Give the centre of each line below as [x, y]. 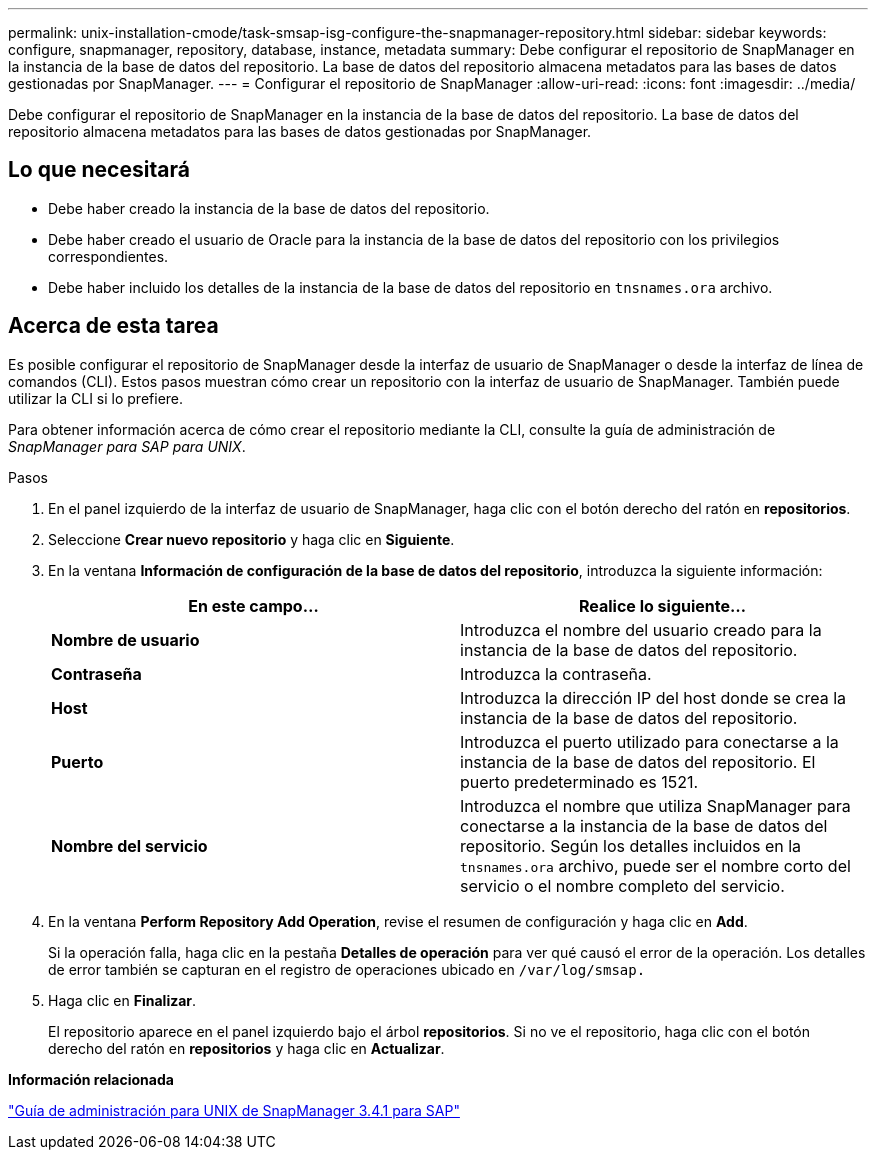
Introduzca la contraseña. [556, 673]
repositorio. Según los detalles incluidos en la [631, 845]
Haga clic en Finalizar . [122, 1000]
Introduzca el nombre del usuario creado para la [641, 629]
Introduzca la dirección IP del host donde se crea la [653, 697]
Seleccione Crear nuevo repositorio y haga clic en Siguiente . [251, 539]
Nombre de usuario [125, 639]
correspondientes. [108, 256]
